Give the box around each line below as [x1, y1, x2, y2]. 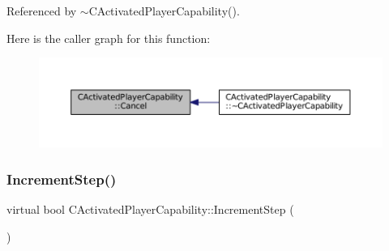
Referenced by [6, 2, 77, 19]
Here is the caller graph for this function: [6, 29, 211, 46]
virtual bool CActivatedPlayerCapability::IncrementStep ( [6, 201, 294, 218]
